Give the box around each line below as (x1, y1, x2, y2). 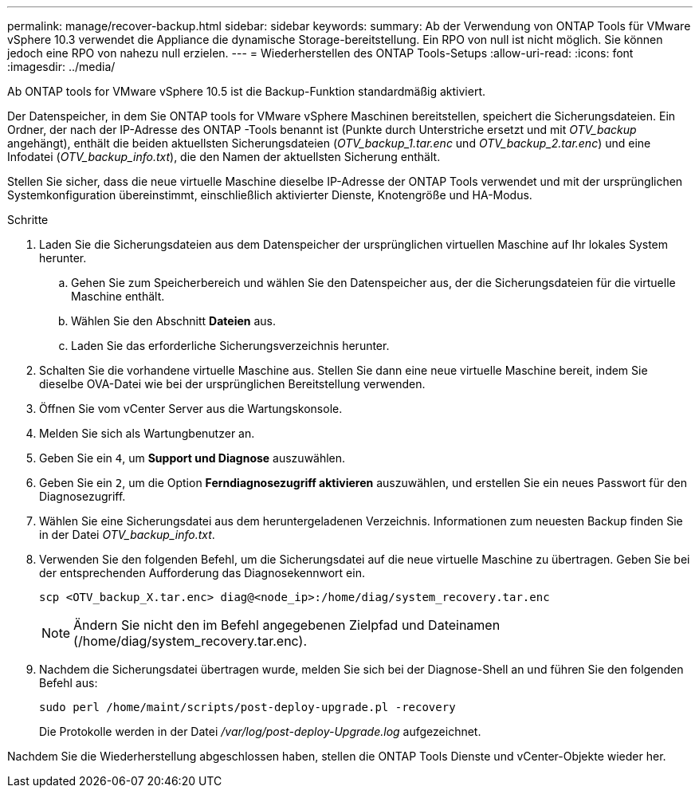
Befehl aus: (39, 676, 98, 690)
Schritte (7, 213, 49, 226)
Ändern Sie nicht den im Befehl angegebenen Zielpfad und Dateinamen (73, 617, 501, 633)
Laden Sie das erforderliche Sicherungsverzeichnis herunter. (71, 339, 390, 352)
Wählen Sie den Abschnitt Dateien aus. (71, 314, 276, 328)
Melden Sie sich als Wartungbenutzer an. (39, 426, 255, 440)
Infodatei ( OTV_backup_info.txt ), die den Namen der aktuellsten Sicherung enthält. (7, 150, 441, 163)
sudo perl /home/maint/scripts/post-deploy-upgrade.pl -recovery (39, 701, 456, 713)
